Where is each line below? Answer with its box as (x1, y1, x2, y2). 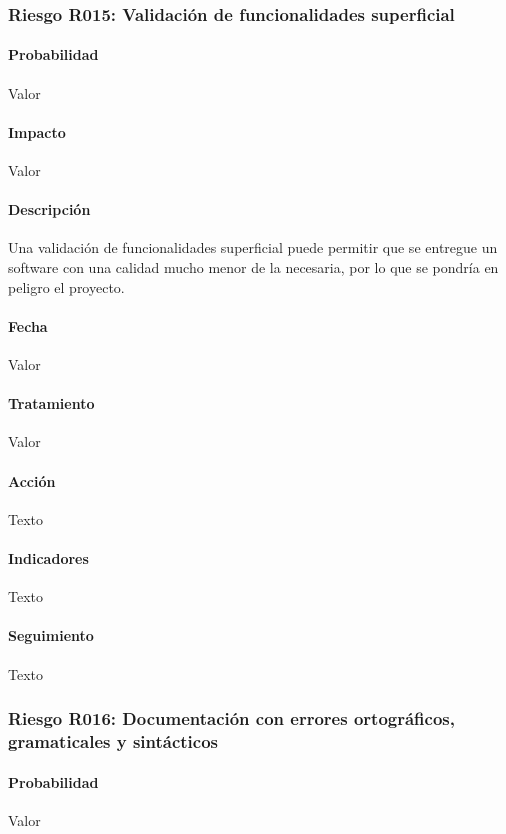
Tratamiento (8, 393, 95, 414)
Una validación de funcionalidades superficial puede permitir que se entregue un (8, 237, 498, 258)
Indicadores (8, 547, 89, 568)
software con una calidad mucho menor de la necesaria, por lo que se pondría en (8, 257, 499, 278)
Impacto (8, 121, 66, 142)
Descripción (8, 199, 91, 220)
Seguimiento (8, 625, 94, 646)
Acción (8, 470, 56, 491)
